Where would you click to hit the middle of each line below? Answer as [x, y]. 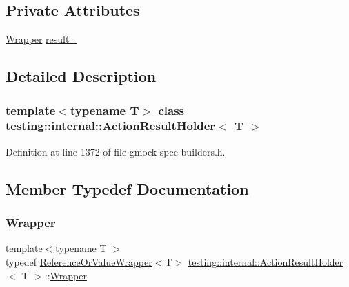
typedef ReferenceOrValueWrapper [79, 261]
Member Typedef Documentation [127, 188]
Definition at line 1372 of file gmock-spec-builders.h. [116, 151]
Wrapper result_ [41, 39]
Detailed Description [81, 76]
